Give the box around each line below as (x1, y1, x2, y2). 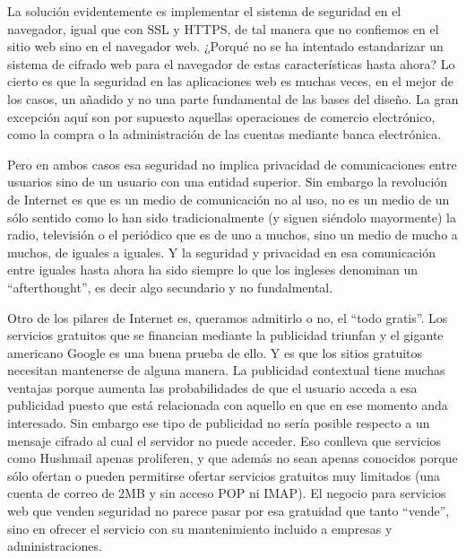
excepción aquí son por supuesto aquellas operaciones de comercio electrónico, (7, 107, 436, 126)
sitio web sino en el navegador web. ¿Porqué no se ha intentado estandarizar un (7, 37, 444, 56)
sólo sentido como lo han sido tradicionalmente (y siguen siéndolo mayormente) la (7, 207, 456, 226)
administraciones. (7, 536, 102, 555)
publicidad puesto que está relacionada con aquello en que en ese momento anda (7, 396, 448, 414)
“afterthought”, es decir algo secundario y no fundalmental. (7, 277, 333, 296)
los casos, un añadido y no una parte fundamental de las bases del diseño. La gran (7, 89, 459, 108)
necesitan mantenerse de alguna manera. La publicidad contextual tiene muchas (7, 361, 445, 379)
